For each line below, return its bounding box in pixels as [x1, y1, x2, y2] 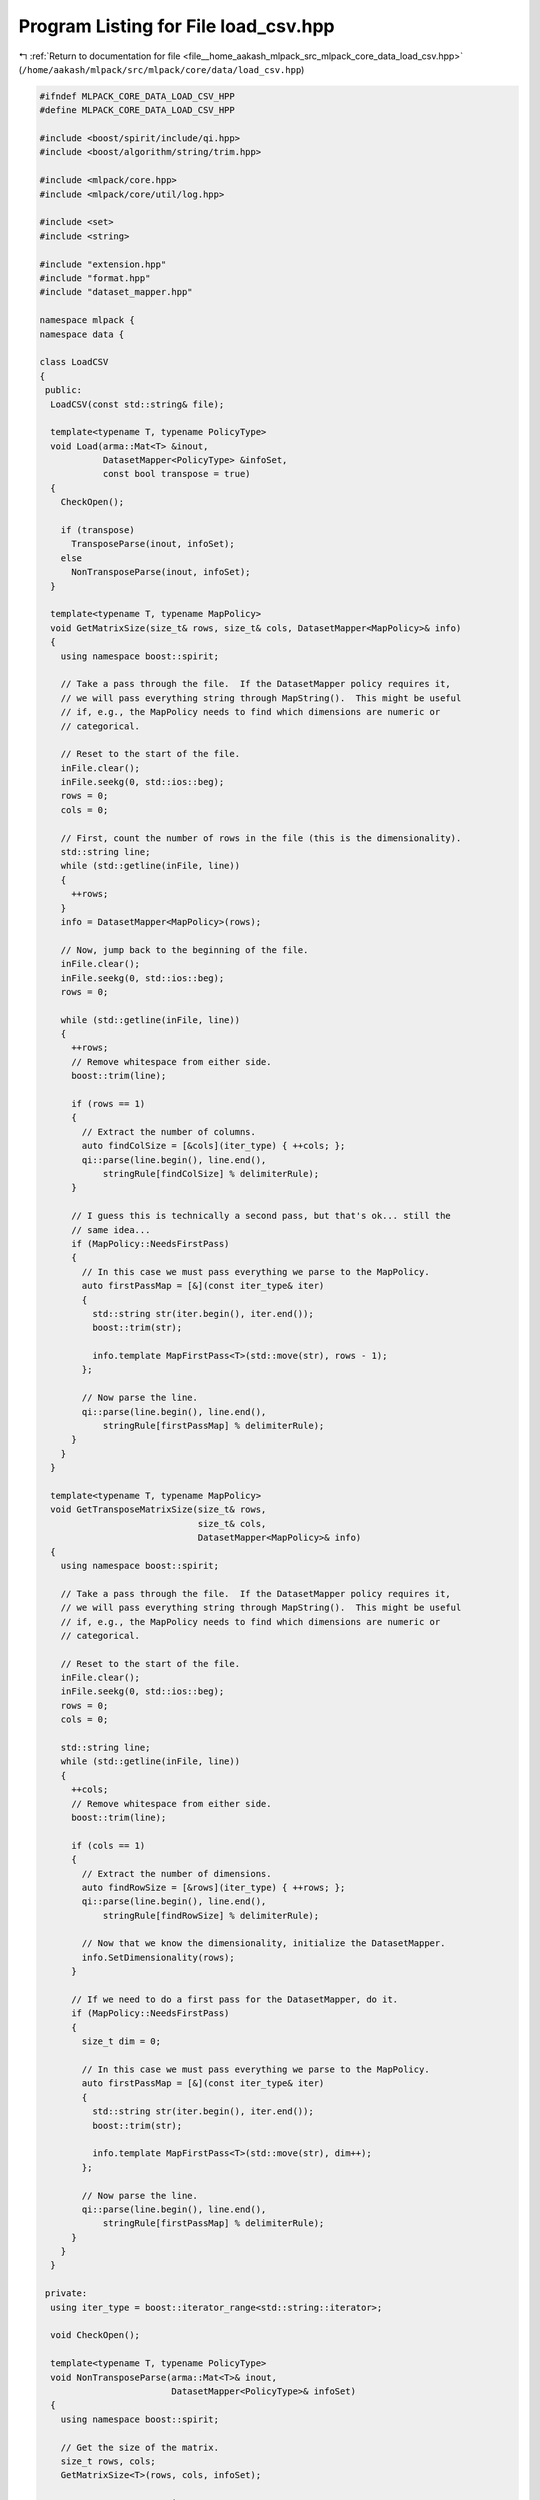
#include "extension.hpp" [39, 258, 167, 270]
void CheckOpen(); [50, 2330, 140, 2341]
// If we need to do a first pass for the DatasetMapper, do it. [71, 1994, 399, 2005]
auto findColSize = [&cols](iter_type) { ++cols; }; [81, 1140, 346, 1152]
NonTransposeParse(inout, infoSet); [71, 566, 251, 578]
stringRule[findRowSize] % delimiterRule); [102, 1910, 320, 1921]
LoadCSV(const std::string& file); [50, 398, 225, 410]
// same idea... [71, 1224, 151, 1235]
